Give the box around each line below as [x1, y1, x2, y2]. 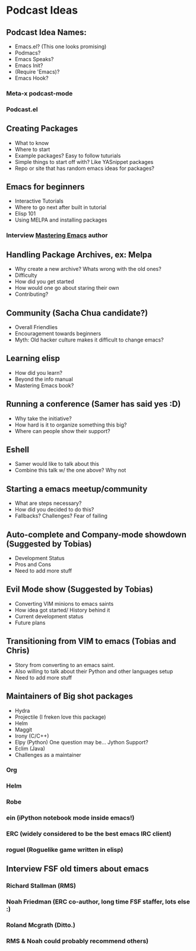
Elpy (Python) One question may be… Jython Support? [14, 738, 148, 745]
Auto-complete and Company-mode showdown [6, 529, 187, 539]
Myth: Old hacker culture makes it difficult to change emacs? [14, 336, 164, 343]
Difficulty [14, 271, 37, 279]
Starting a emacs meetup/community [6, 484, 148, 494]
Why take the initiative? [14, 415, 72, 422]
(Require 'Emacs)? [14, 68, 60, 75]
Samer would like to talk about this [14, 460, 99, 467]
